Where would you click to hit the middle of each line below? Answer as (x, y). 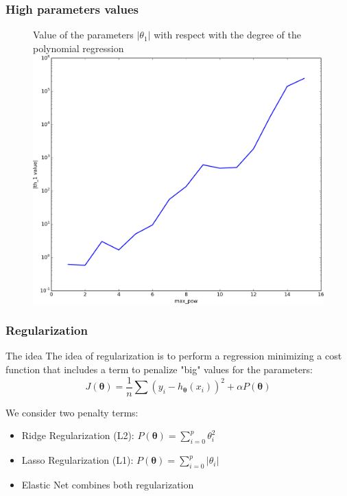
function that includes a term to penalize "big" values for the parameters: (159, 369)
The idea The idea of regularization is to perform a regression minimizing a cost (174, 356)
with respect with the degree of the (227, 35)
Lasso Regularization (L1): (77, 460)
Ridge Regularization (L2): (78, 435)
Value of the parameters (83, 35)
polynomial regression (79, 48)
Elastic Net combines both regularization (108, 484)
